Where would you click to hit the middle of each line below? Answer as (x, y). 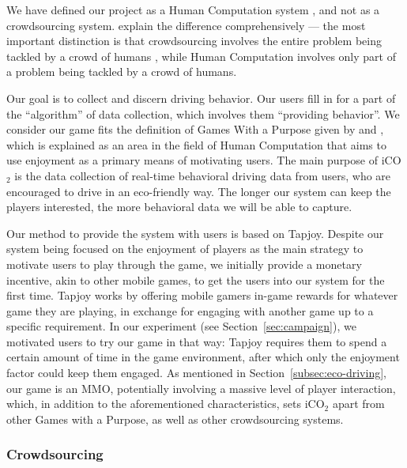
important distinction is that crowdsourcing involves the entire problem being (194, 41)
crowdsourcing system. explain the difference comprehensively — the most (186, 25)
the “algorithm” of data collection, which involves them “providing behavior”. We (203, 113)
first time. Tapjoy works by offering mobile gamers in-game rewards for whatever (202, 295)
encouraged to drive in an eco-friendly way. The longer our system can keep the (199, 191)
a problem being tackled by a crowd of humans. (122, 72)
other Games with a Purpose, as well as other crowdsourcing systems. (175, 419)
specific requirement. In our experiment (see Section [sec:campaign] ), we (181, 326)
